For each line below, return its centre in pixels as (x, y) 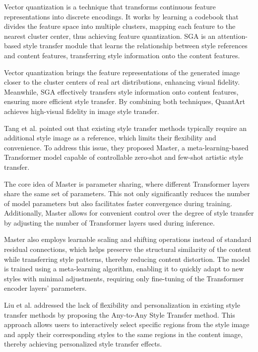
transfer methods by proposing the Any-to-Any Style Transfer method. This (120, 314)
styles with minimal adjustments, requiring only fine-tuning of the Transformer (124, 278)
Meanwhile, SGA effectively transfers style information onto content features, (121, 91)
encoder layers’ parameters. (45, 288)
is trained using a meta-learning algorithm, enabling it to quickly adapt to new (124, 269)
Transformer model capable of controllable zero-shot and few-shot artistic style (124, 157)
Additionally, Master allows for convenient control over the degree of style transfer (129, 213)
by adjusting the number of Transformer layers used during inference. (109, 222)
